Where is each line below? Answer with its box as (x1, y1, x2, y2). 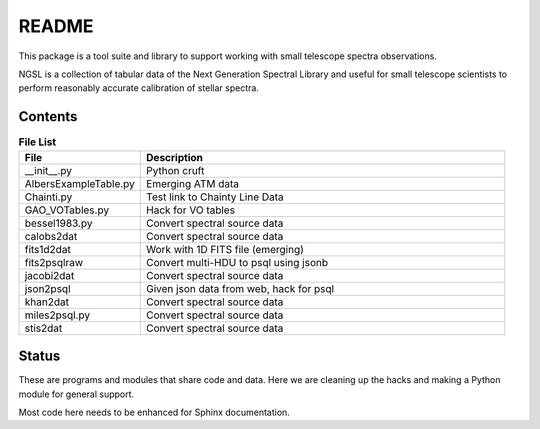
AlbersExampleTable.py (24, 176, 135, 190)
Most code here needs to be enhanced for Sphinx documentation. (18, 406, 290, 418)
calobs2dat (24, 229, 78, 243)
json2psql (24, 281, 71, 295)
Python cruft (146, 163, 205, 177)
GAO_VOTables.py (24, 203, 110, 217)
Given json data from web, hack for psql (146, 281, 335, 295)
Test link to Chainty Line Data (146, 190, 284, 204)
